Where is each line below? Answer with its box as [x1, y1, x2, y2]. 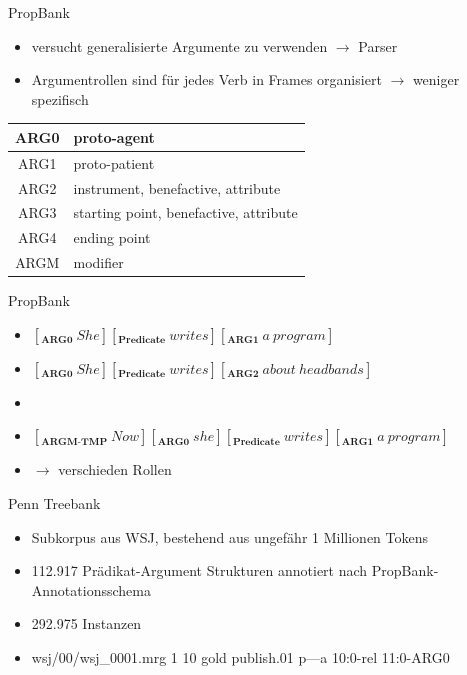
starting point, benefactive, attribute [73, 202, 298, 223]
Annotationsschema [31, 579, 151, 600]
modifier [73, 252, 124, 273]
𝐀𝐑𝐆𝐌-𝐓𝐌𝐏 [41, 436, 108, 447]
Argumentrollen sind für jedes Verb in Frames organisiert [31, 69, 382, 90]
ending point [73, 227, 151, 248]
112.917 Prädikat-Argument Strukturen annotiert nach [31, 560, 368, 581]
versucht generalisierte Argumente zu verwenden [31, 35, 328, 56]
